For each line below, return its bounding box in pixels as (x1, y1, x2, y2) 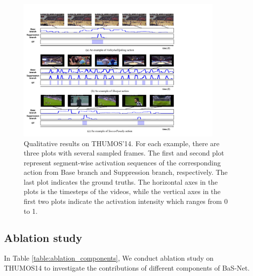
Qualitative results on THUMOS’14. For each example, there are (24, 138, 220, 148)
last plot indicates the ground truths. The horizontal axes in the (24, 176, 218, 187)
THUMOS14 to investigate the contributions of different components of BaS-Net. (4, 263, 250, 273)
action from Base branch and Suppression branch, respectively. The (24, 167, 228, 177)
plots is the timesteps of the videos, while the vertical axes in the (24, 186, 221, 197)
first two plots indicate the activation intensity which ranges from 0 (24, 196, 228, 206)
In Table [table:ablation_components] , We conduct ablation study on (4, 253, 214, 263)
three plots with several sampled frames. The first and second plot (24, 148, 224, 158)
